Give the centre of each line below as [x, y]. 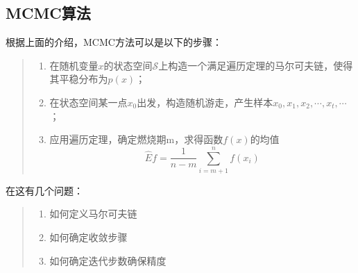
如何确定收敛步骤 [88, 237]
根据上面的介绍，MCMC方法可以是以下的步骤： [114, 42]
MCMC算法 [48, 13]
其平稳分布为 [79, 79]
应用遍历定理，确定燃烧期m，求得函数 [136, 139]
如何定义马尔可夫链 [93, 214]
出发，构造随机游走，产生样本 [205, 102]
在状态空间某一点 [88, 102]
